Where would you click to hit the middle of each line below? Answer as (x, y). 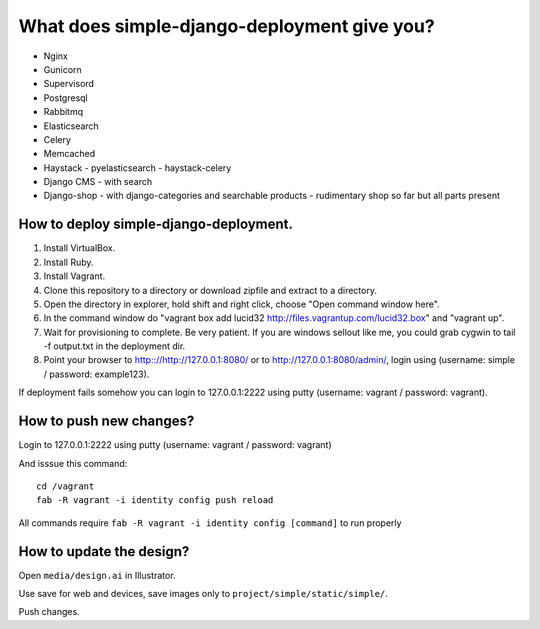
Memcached (69, 154)
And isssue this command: (73, 463)
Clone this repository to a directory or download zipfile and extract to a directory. (210, 290)
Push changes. (49, 612)
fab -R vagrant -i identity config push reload (155, 500)
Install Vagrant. (74, 276)
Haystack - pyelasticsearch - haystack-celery (137, 167)
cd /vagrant (65, 486)
